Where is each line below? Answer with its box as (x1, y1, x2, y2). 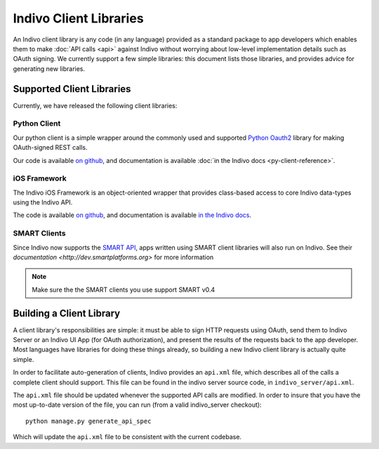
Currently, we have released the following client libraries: (13, 101, 178, 110)
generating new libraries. (13, 64, 86, 73)
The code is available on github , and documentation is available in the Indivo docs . (13, 211, 252, 219)
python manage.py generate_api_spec (25, 417, 152, 425)
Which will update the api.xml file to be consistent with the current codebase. (13, 433, 242, 441)
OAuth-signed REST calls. (13, 143, 88, 152)
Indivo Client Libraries (13, 11, 144, 26)
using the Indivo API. (13, 198, 73, 207)
